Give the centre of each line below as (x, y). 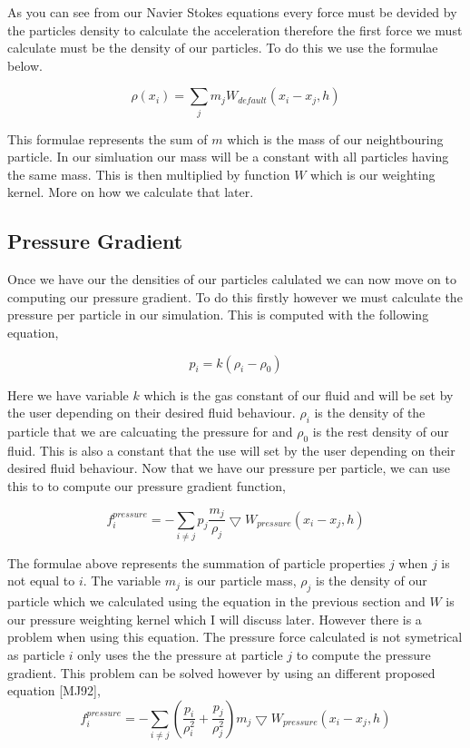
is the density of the (370, 413)
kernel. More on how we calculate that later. (131, 192)
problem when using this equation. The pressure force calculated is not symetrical (235, 637)
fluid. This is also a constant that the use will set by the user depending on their (231, 450)
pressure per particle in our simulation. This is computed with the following (218, 315)
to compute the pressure (363, 655)
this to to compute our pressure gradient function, (147, 486)
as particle (36, 655)
